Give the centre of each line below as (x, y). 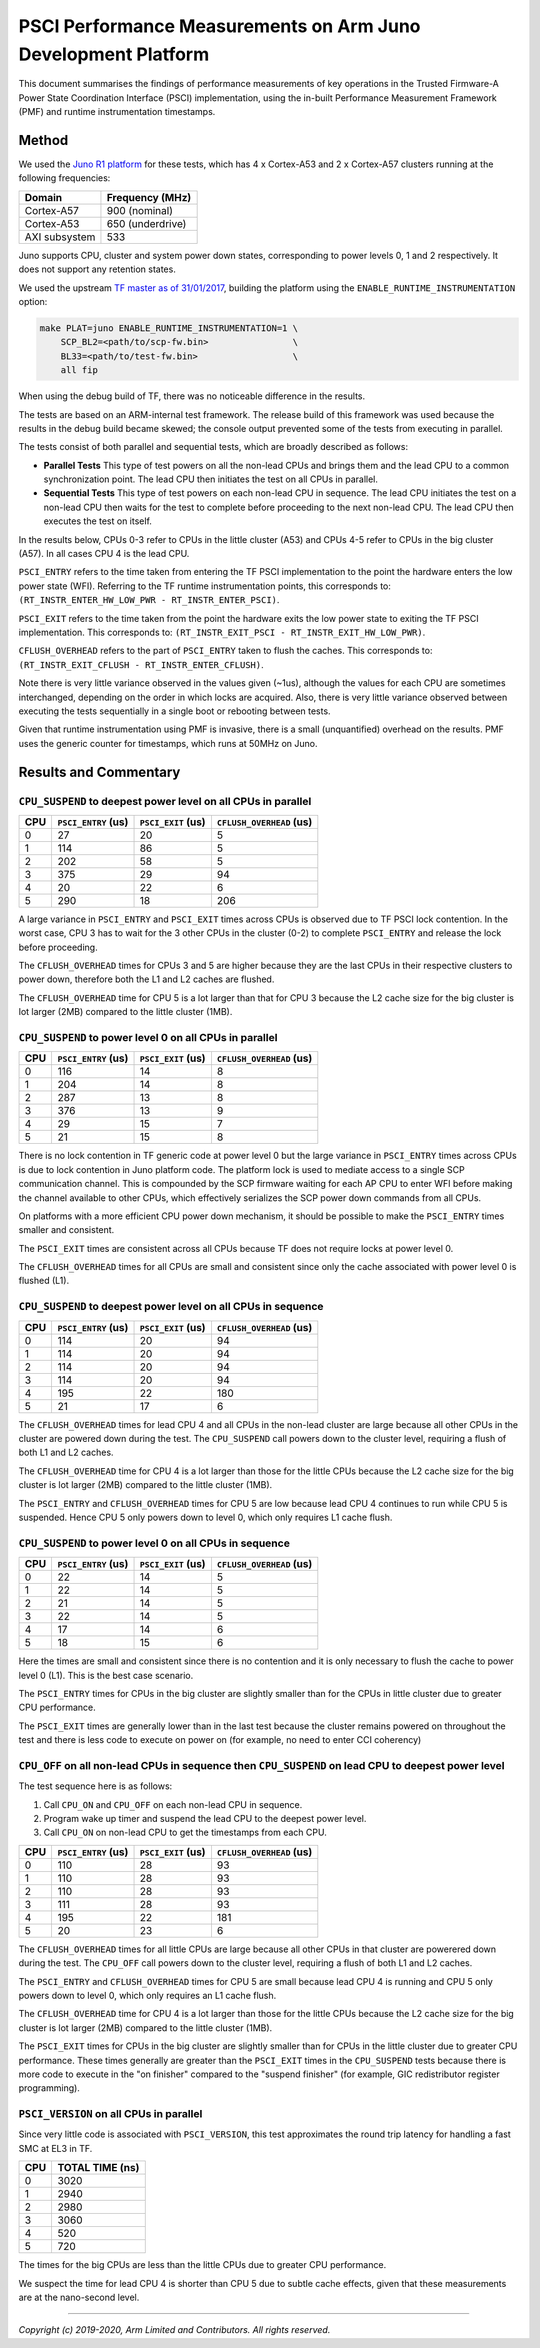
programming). (49, 2088)
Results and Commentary (99, 771)
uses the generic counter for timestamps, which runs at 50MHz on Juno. (168, 743)
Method (43, 140)
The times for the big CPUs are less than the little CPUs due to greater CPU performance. (202, 2265)
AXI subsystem (60, 237)
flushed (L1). (44, 1281)
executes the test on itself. (97, 521)
